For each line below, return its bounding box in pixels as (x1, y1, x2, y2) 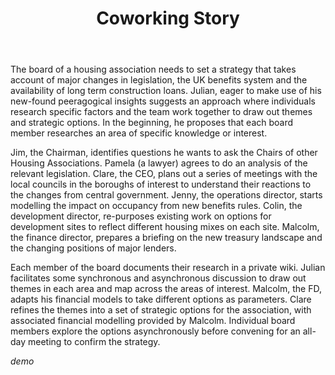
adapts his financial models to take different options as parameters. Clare (10, 293, 312, 306)
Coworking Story (96, 7, 240, 30)
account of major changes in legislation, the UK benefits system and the (10, 74, 308, 86)
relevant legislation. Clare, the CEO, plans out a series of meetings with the (10, 168, 318, 180)
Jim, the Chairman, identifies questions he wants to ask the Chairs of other (10, 147, 318, 159)
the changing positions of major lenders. (10, 242, 177, 254)
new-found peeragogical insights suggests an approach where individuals (10, 95, 316, 107)
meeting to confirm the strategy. (28, 336, 161, 348)
